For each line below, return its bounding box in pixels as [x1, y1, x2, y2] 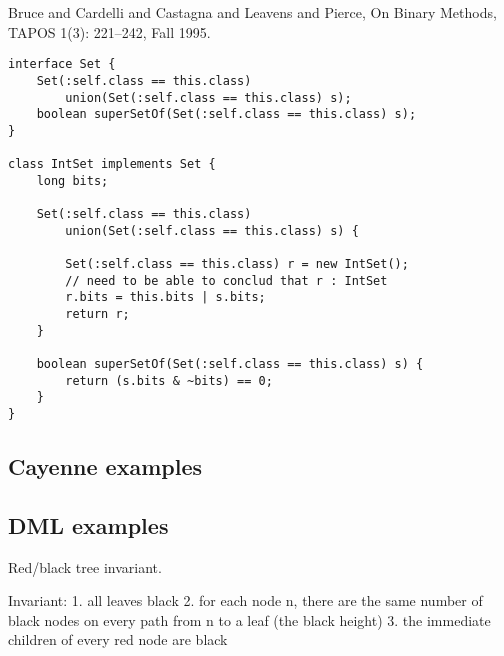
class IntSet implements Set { [8, 157, 216, 172]
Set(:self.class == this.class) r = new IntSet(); [65, 257, 409, 272]
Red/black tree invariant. [8, 556, 162, 577]
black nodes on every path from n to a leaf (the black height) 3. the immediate [8, 609, 491, 630]
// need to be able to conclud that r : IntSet [65, 273, 388, 288]
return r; [65, 307, 130, 322]
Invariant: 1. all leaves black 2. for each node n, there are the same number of [8, 590, 483, 611]
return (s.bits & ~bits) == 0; [65, 373, 273, 388]
